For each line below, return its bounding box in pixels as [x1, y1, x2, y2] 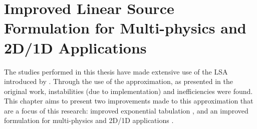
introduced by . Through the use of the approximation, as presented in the [4, 76, 233, 86]
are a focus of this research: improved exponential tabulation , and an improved [4, 105, 248, 115]
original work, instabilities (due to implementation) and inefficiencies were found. [4, 85, 253, 96]
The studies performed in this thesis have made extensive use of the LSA [4, 66, 228, 76]
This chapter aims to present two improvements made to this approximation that [4, 95, 253, 106]
